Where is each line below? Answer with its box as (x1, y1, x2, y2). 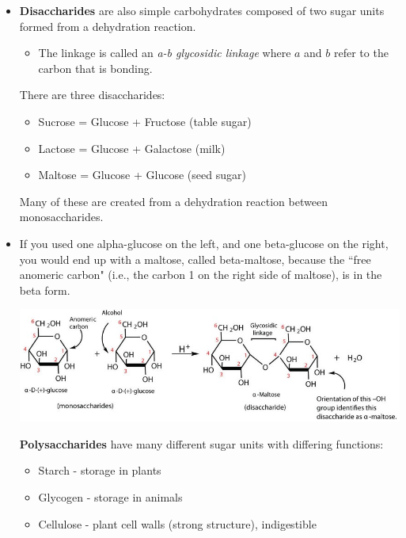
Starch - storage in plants (38, 462, 161, 479)
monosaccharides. (19, 208, 104, 225)
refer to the (334, 44, 389, 61)
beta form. (19, 281, 70, 298)
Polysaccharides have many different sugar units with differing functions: (19, 435, 384, 452)
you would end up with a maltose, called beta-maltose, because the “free (19, 250, 371, 267)
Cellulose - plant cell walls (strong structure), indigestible (38, 515, 317, 532)
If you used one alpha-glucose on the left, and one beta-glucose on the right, (19, 235, 389, 251)
